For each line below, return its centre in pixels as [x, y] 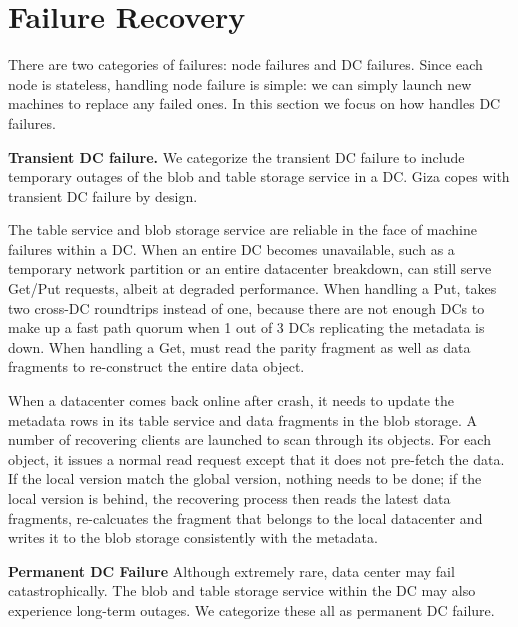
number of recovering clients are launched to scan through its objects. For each [249, 439]
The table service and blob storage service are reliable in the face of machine [242, 229]
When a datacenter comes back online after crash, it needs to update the [231, 400]
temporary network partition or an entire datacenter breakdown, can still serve [250, 268]
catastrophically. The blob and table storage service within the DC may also [242, 590]
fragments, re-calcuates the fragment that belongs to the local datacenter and [245, 517]
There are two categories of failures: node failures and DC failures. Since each [245, 64]
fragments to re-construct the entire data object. [156, 366]
